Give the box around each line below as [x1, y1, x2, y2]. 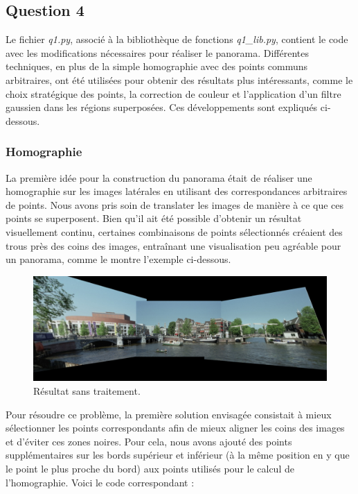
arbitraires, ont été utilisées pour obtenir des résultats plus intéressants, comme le [6, 72, 353, 87]
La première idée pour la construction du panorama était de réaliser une [6, 170, 312, 185]
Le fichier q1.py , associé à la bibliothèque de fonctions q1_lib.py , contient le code [6, 32, 348, 46]
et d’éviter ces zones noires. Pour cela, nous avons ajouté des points [6, 434, 292, 448]
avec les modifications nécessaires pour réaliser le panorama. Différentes [6, 45, 310, 60]
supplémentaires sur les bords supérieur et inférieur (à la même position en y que [6, 448, 350, 462]
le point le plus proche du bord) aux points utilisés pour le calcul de [6, 461, 294, 475]
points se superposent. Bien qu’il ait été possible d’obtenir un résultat [6, 211, 302, 225]
